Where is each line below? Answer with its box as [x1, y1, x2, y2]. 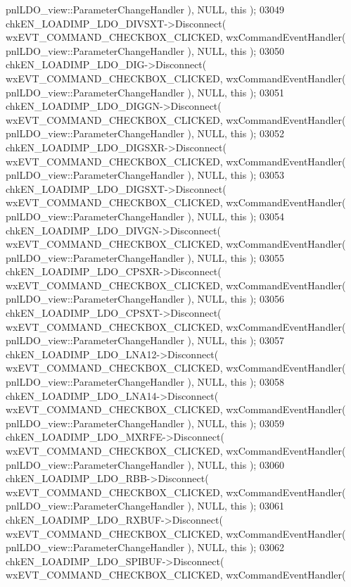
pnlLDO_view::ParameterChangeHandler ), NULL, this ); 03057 [6, 333, 284, 348]
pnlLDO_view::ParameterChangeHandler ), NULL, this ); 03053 [6, 168, 284, 182]
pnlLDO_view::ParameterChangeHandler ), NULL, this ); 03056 [6, 291, 284, 306]
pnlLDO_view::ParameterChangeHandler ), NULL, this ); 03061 [6, 498, 284, 513]
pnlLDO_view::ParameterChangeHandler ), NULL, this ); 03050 [6, 43, 284, 58]
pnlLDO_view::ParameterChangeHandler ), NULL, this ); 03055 [6, 250, 284, 265]
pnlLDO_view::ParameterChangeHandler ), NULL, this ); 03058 [6, 374, 284, 389]
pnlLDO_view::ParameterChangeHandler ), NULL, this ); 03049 [6, 2, 284, 16]
